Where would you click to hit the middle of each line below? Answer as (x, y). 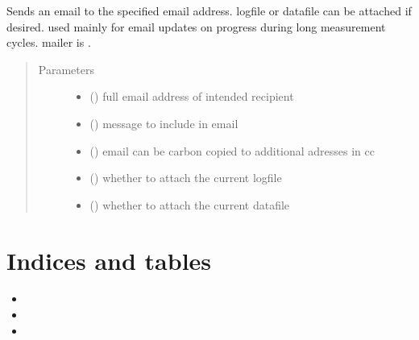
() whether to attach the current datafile (190, 204)
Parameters (66, 69)
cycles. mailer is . (49, 42)
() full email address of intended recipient (192, 96)
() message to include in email (164, 123)
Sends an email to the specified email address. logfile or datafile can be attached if (209, 10)
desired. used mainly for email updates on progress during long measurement (196, 26)
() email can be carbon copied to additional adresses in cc (232, 150)
